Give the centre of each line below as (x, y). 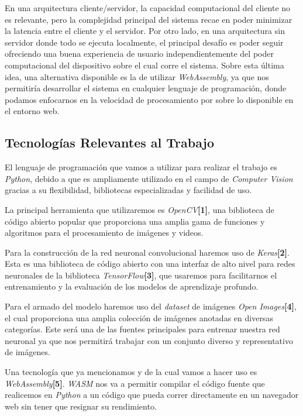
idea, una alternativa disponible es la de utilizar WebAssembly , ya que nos (137, 76)
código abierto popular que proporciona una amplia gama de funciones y (135, 221)
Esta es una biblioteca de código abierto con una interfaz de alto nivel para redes (150, 264)
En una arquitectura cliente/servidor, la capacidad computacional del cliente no (148, 8)
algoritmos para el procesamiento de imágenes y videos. (104, 233)
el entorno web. (32, 111)
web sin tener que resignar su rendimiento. (81, 406)
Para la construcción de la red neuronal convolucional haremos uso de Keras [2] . (147, 252)
